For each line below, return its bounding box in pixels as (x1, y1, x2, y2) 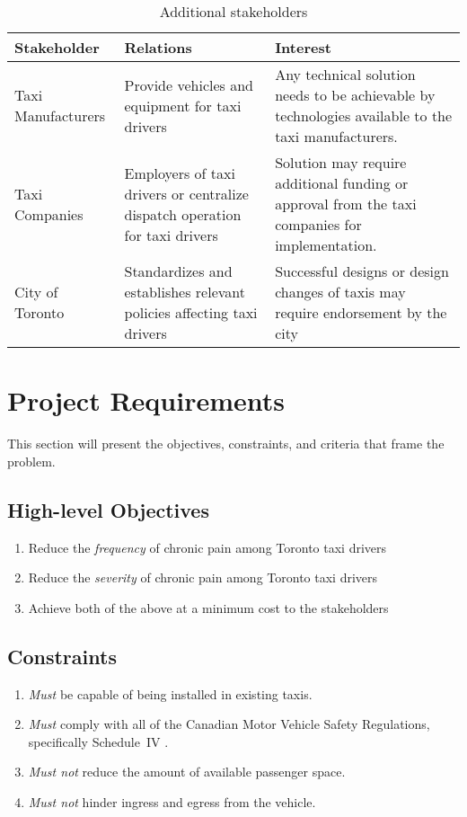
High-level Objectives (7, 495, 209, 523)
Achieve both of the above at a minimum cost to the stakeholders (28, 598, 389, 617)
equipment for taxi (124, 94, 242, 116)
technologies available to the (275, 105, 453, 126)
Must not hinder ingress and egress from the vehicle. (28, 792, 316, 811)
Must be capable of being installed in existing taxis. (28, 684, 313, 703)
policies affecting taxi (124, 302, 258, 323)
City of (14, 281, 58, 302)
